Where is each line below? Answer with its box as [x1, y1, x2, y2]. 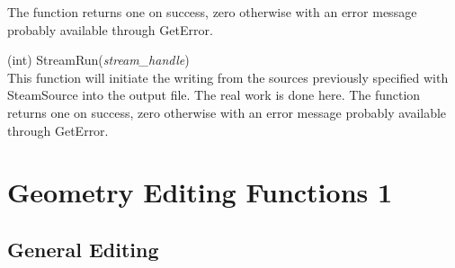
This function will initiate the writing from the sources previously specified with [7, 67, 449, 86]
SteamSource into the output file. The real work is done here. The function [7, 85, 421, 104]
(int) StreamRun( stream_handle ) [7, 50, 190, 69]
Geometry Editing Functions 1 [7, 174, 393, 210]
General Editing [7, 235, 159, 263]
